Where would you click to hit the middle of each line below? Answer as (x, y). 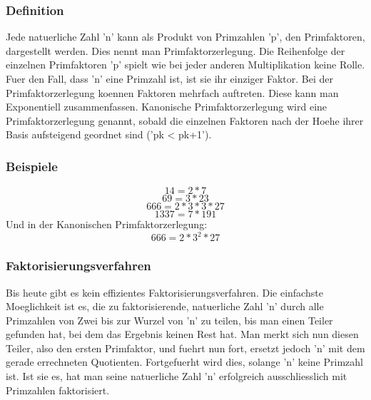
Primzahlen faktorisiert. (58, 390)
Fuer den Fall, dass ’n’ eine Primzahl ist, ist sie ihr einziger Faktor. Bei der (169, 78)
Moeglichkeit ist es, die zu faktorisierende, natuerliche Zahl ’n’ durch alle (165, 306)
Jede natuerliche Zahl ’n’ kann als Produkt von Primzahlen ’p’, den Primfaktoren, (185, 37)
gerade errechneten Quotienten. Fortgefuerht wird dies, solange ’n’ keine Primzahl (184, 362)
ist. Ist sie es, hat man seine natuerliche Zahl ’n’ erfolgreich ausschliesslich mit (177, 376)
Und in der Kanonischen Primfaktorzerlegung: (107, 224)
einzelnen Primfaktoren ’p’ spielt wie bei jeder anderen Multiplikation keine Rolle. (185, 65)
